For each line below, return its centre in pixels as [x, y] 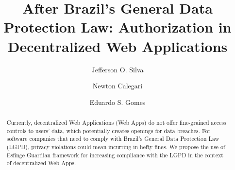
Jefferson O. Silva [117, 69]
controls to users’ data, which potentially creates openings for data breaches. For [109, 130]
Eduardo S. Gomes [117, 102]
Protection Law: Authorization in [117, 27]
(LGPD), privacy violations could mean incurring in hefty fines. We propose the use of [116, 147]
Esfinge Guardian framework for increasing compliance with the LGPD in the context [115, 155]
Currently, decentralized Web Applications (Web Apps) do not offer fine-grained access [116, 123]
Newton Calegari [117, 86]
